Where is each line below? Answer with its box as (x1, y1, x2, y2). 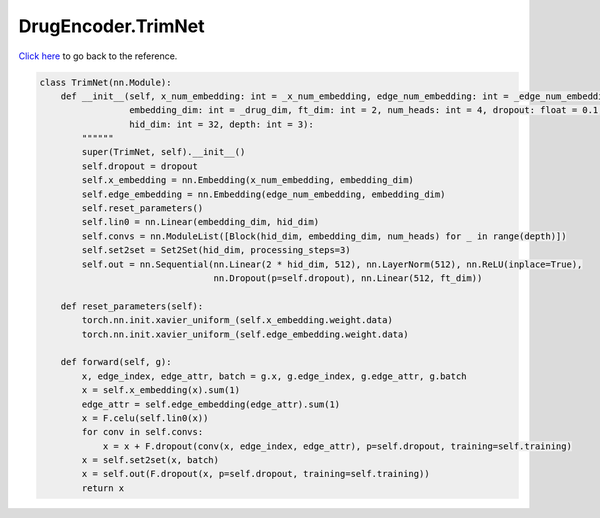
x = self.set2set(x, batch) (81, 455, 220, 466)
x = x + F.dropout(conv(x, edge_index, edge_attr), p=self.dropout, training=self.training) (102, 440, 572, 452)
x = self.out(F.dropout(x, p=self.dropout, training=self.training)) (81, 468, 430, 480)
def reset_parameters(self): (60, 300, 204, 312)
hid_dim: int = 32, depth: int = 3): (128, 118, 314, 130)
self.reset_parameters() (81, 203, 204, 214)
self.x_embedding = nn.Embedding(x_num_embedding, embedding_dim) (81, 175, 415, 186)
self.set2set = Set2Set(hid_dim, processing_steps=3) (81, 245, 351, 256)
